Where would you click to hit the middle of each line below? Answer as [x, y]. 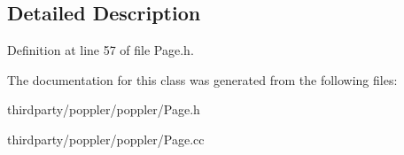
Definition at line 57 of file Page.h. [101, 50]
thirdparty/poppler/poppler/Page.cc [106, 139]
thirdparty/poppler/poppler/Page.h [104, 109]
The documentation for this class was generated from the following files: [202, 79]
